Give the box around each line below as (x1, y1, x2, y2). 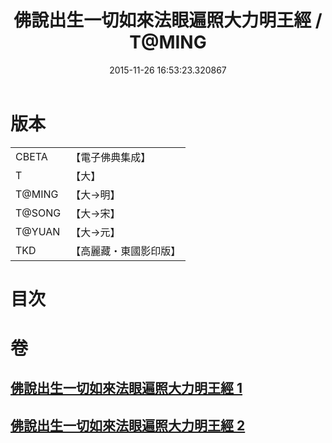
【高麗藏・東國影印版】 (70, 244, 182, 258)
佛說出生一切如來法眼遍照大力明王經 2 (10, 417, 246, 434)
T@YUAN (15, 224, 61, 238)
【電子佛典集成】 (70, 150, 152, 164)
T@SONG (15, 206, 62, 220)
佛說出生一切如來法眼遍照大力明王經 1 (10, 380, 243, 397)
